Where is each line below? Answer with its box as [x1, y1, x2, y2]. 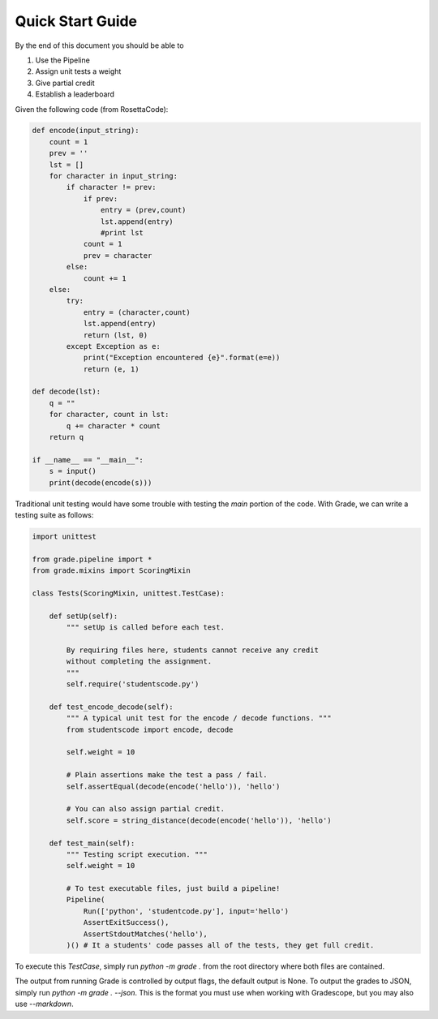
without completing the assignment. [66, 657, 213, 666]
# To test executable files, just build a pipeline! [66, 884, 281, 893]
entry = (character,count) [83, 307, 191, 316]
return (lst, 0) [83, 330, 148, 340]
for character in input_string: [49, 171, 178, 181]
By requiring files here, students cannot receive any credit [66, 645, 320, 655]
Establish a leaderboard [35, 89, 115, 99]
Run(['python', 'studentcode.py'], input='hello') [83, 906, 290, 916]
